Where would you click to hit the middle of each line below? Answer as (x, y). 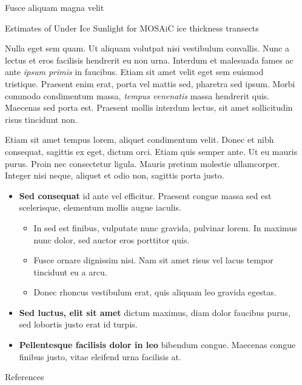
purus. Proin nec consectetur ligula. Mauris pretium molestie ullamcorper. (143, 163)
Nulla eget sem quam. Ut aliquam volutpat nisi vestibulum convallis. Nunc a (147, 48)
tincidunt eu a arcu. (70, 271)
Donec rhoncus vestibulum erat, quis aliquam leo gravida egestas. (155, 292)
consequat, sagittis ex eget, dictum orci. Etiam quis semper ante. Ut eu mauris (151, 151)
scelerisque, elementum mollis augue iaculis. (100, 207)
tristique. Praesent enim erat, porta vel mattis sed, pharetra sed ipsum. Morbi (150, 83)
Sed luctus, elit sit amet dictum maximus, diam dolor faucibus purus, (155, 312)
